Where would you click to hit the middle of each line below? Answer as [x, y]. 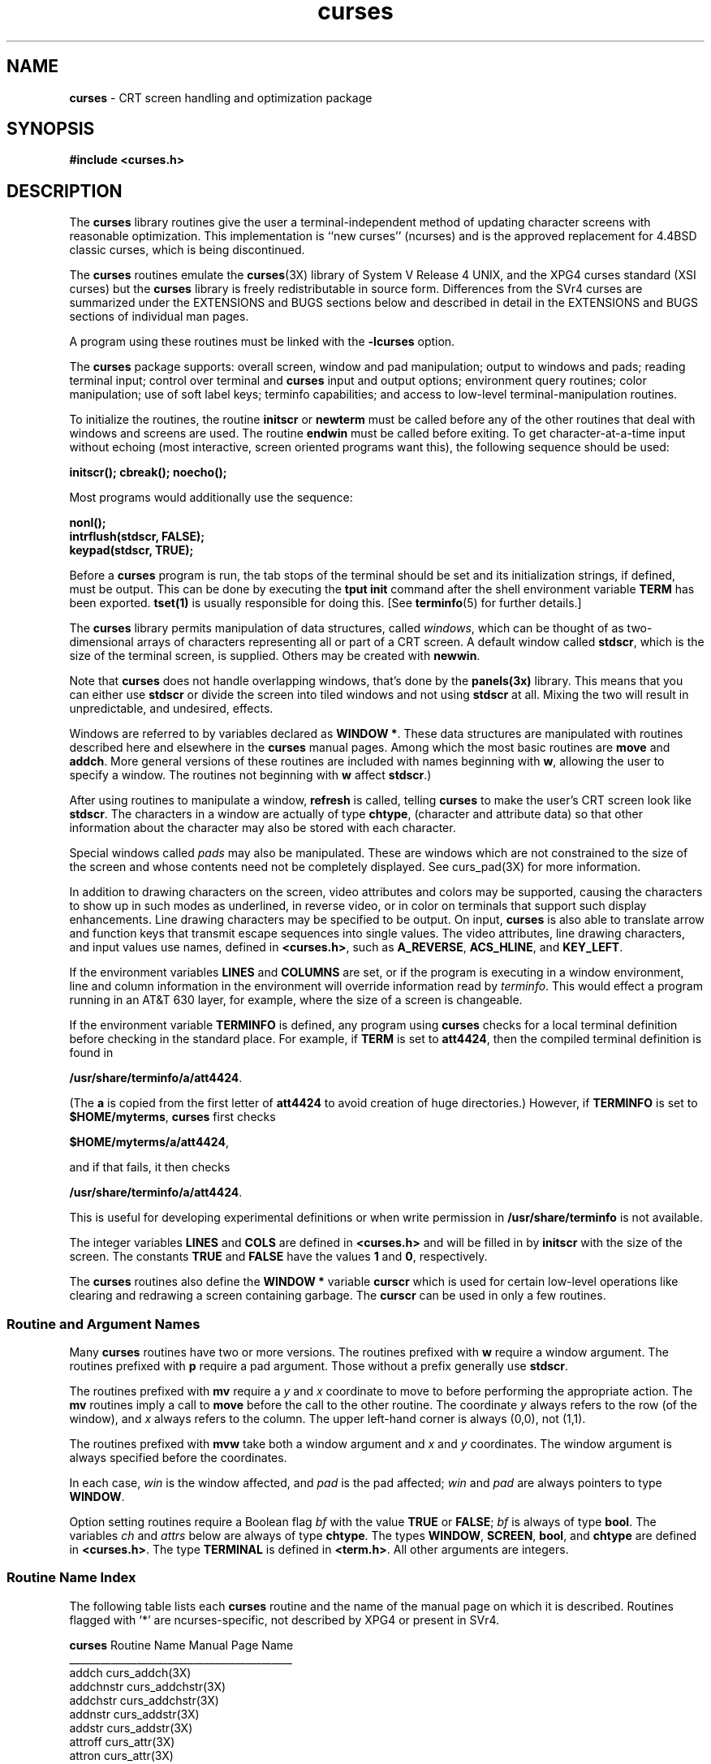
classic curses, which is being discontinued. [187, 250]
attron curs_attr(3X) [121, 1755]
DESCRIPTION [65, 191]
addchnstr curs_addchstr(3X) [148, 1686]
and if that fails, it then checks [150, 1167]
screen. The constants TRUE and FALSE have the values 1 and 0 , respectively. [278, 1257]
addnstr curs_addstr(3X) [134, 1714]
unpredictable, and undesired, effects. [171, 709]
